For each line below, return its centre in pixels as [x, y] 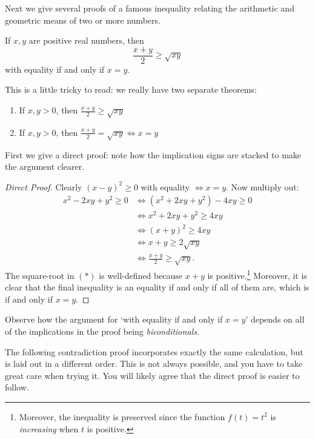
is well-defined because [141, 275]
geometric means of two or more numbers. [83, 20]
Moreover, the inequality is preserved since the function [122, 416]
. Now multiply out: [263, 186]
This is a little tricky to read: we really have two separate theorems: [131, 89]
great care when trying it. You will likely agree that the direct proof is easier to [152, 375]
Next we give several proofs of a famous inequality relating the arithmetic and [150, 8]
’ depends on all [275, 319]
